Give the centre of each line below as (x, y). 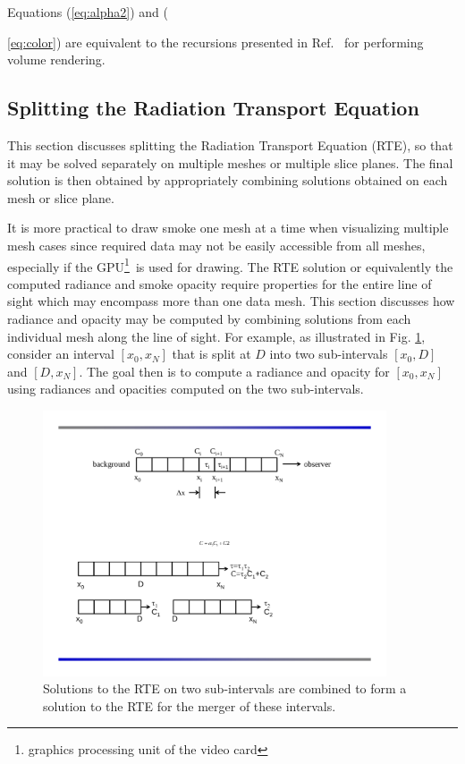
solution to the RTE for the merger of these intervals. (190, 705)
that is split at (211, 354)
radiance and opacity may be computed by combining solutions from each (209, 318)
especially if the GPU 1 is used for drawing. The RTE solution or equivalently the (230, 265)
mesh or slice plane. (61, 197)
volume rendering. (56, 59)
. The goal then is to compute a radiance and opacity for (234, 371)
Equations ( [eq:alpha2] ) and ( (88, 12)
